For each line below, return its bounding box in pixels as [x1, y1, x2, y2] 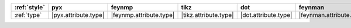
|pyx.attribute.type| [51, 11, 105, 19]
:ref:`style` [14, 3, 45, 11]
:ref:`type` [14, 11, 42, 19]
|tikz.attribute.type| [181, 11, 234, 19]
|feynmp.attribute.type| [111, 11, 175, 19]
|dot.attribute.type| [240, 11, 292, 19]
